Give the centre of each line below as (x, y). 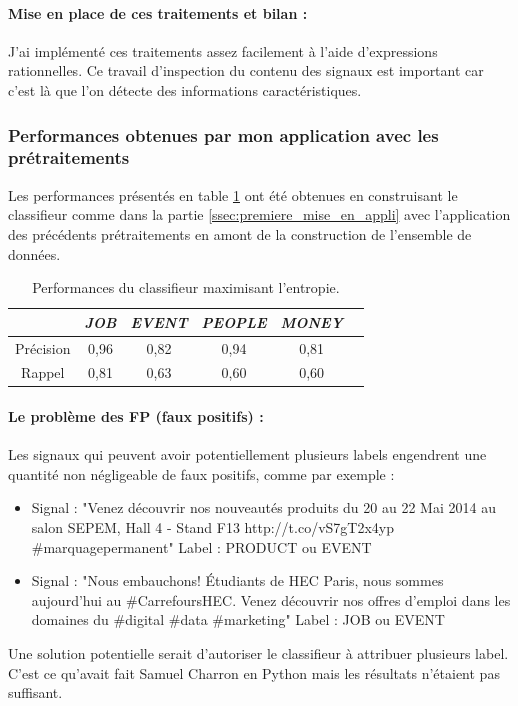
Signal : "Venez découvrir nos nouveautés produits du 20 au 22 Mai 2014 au (263, 507)
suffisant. (35, 692)
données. (34, 253)
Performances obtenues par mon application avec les (223, 134)
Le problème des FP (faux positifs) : (136, 416)
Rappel (43, 372)
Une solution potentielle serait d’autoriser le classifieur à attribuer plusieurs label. (258, 653)
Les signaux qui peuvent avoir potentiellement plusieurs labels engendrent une (247, 454)
